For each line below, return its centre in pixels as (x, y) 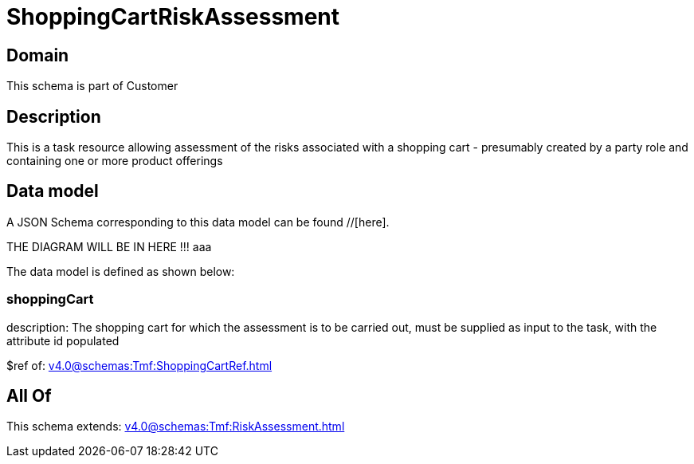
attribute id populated (63, 340)
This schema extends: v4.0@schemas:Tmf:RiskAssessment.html (176, 427)
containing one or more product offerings (115, 161)
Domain (38, 55)
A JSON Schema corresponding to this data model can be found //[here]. (198, 222)
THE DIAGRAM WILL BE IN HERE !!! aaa (109, 246)
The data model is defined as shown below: (121, 271)
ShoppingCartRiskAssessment (173, 17)
